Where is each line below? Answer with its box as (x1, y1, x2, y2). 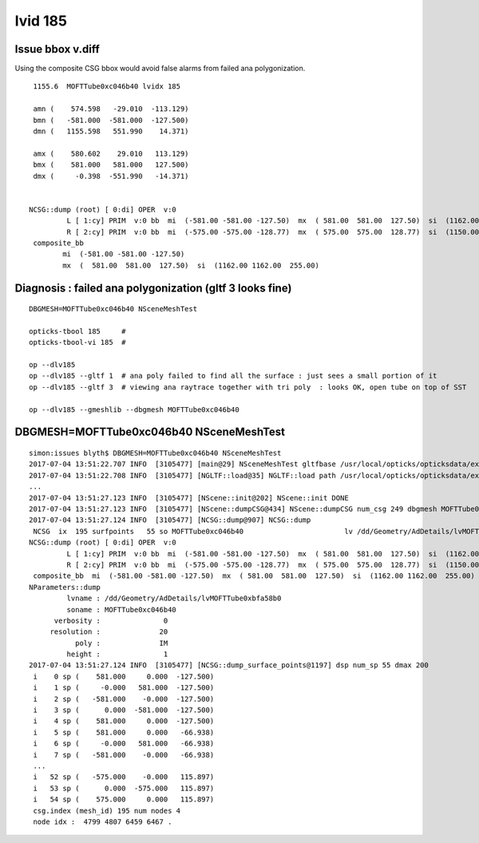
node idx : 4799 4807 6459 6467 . (33, 817, 172, 826)
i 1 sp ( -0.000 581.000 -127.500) (33, 683, 215, 692)
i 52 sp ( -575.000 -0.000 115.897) (33, 773, 215, 782)
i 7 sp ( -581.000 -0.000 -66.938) (33, 750, 215, 759)
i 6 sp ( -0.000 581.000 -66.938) (33, 739, 215, 748)
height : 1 (66, 650, 168, 659)
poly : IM (74, 639, 168, 647)
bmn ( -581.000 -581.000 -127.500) (33, 116, 189, 125)
